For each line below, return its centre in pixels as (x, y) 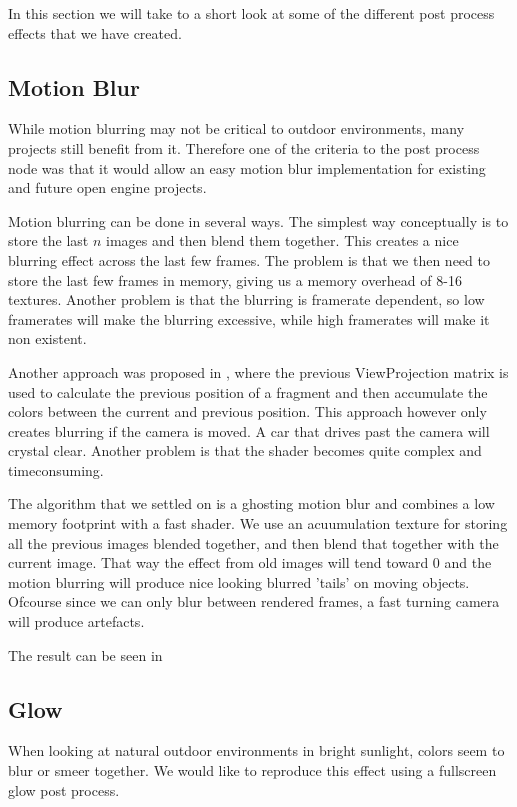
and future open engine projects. (107, 187)
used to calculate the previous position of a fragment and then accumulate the (248, 391)
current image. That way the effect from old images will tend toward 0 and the (250, 562)
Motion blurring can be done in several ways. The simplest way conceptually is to (258, 220)
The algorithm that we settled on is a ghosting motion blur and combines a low (251, 503)
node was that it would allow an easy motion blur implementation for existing (247, 167)
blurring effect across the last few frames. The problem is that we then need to (249, 259)
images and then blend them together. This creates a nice (282, 240)
